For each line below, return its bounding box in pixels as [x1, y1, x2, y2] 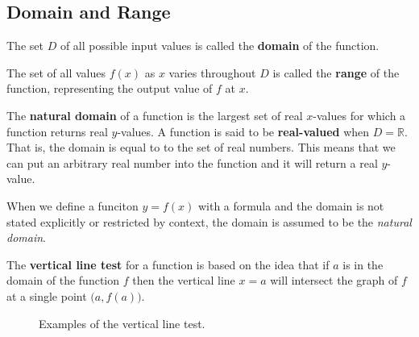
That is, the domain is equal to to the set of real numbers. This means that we [6, 139, 396, 156]
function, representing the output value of [6, 80, 213, 97]
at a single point [6, 287, 87, 304]
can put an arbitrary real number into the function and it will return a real [6, 154, 378, 171]
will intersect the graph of [270, 272, 398, 289]
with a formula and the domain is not [197, 197, 384, 214]
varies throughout [168, 64, 256, 81]
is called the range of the [272, 64, 400, 81]
